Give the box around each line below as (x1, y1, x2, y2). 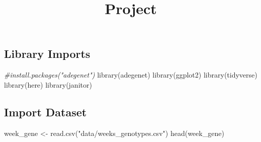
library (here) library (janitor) (4, 79, 92, 90)
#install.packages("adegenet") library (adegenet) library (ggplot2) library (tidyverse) (4, 69, 257, 80)
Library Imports (4, 46, 91, 61)
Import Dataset (4, 104, 87, 119)
